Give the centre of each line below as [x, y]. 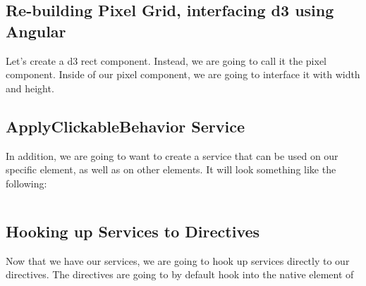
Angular [36, 31]
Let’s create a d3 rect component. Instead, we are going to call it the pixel [166, 60]
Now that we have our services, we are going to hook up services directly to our [178, 260]
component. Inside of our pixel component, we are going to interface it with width [183, 74]
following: [26, 183]
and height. [30, 88]
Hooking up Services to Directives [133, 231]
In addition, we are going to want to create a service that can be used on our [172, 155]
